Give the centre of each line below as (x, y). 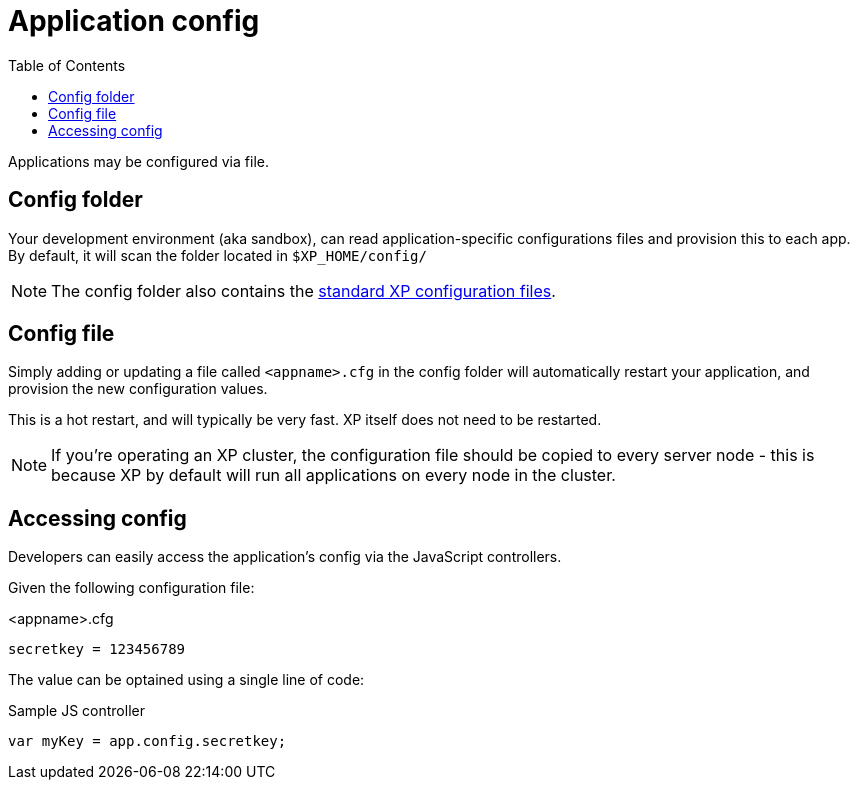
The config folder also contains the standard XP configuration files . (303, 290)
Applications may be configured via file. (138, 161)
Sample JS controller (76, 711)
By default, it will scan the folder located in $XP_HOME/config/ (217, 255)
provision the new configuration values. (138, 389)
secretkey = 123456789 (97, 649)
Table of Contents (67, 65)
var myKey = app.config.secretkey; (147, 741)
